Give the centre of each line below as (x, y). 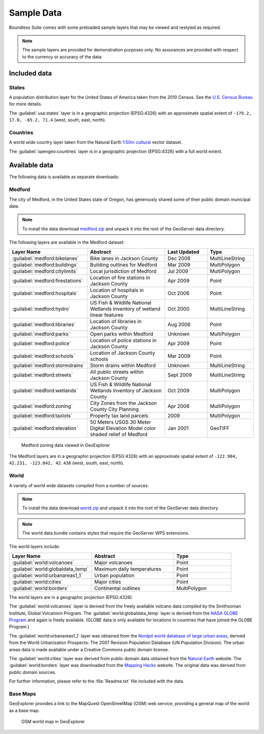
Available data (31, 165)
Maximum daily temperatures (128, 569)
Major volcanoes (113, 562)
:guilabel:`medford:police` (42, 343)
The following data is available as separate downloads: (64, 177)
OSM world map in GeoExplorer (53, 722)
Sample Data (35, 13)
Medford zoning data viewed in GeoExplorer (66, 445)
